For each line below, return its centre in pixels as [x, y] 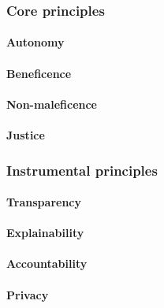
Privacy [28, 294]
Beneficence [39, 73]
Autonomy [35, 42]
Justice [26, 135]
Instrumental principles [82, 170]
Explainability [45, 233]
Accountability [47, 263]
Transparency [44, 202]
